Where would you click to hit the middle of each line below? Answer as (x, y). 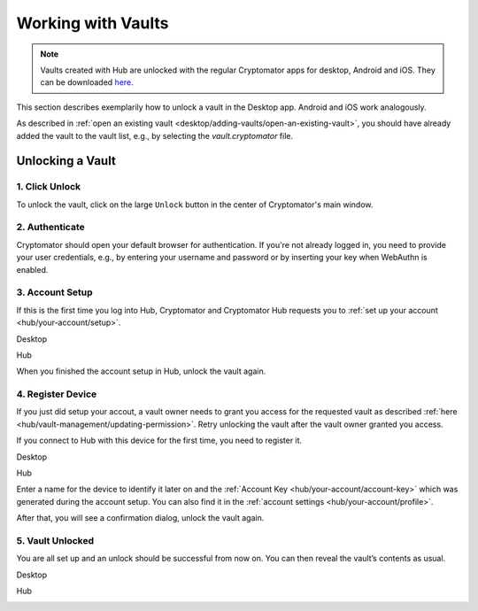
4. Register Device (57, 394)
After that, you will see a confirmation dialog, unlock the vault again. (140, 518)
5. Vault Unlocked (55, 540)
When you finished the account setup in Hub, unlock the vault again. (141, 371)
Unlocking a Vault (66, 161)
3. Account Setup (54, 292)
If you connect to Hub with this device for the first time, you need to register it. (159, 441)
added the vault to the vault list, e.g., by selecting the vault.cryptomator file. (155, 135)
